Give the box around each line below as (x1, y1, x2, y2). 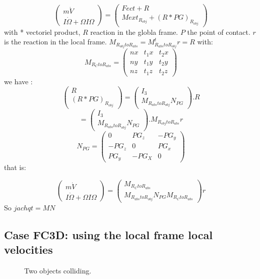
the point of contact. (187, 26, 250, 37)
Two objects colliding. (24, 265, 92, 276)
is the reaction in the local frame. (4, 36, 107, 47)
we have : (4, 76, 33, 86)
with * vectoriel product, (4, 26, 81, 37)
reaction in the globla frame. (90, 26, 178, 37)
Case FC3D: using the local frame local (4, 227, 213, 242)
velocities (4, 242, 53, 257)
